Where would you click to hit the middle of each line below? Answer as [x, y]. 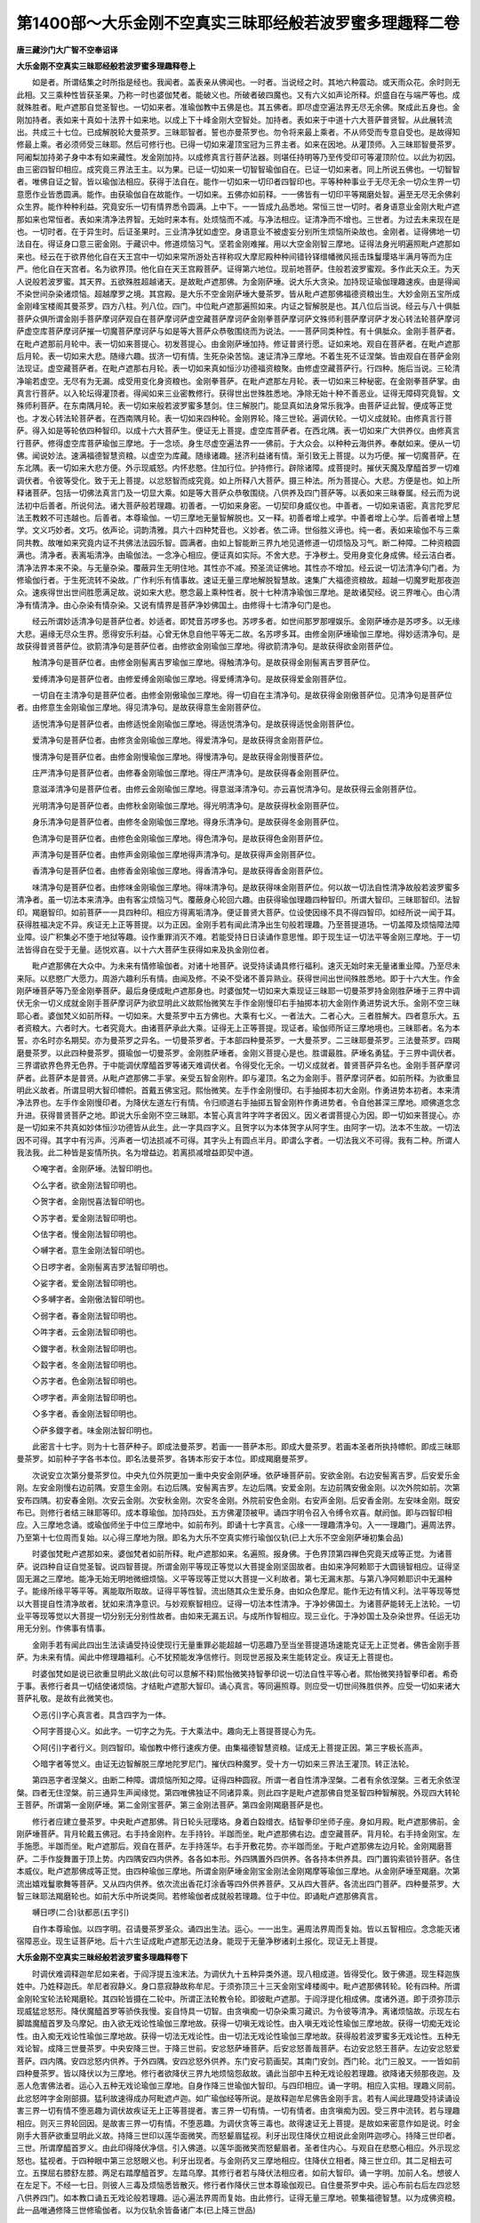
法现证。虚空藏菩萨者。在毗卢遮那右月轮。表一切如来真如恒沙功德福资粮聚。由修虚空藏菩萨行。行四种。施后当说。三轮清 [238, 368]
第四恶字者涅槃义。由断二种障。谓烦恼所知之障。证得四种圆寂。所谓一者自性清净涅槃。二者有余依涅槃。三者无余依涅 [246, 1780]
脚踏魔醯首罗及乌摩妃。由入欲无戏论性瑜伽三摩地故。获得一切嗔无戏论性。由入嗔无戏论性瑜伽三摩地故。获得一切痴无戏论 [238, 2024]
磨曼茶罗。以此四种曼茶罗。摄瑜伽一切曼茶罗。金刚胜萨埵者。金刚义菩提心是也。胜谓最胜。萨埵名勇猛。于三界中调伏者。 [238, 1053]
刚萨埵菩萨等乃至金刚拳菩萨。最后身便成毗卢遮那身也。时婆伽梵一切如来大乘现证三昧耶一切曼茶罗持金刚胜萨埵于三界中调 [238, 991]
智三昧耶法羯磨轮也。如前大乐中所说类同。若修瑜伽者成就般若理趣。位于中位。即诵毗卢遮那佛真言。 [199, 1896]
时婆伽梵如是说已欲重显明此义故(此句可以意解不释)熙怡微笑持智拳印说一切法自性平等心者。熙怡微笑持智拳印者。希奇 [245, 1673]
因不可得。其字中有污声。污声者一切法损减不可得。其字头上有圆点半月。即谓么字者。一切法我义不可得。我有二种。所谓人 [238, 1140]
